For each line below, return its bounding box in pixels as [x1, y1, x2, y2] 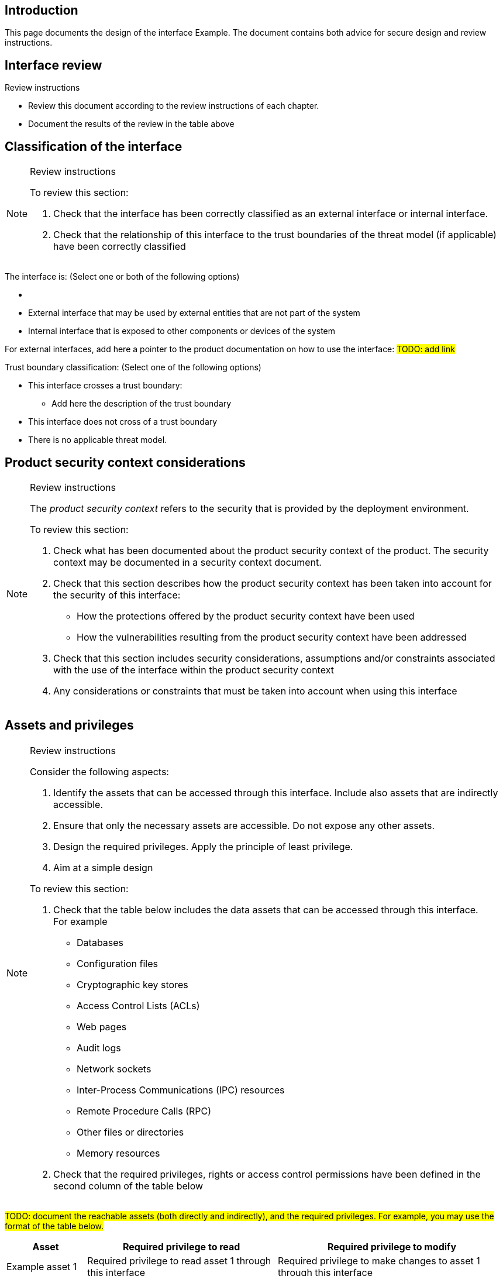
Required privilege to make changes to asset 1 [278, 1254, 480, 1267]
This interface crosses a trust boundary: [28, 380, 182, 391]
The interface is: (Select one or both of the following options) [5, 271, 240, 282]
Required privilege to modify [327, 1240, 457, 1253]
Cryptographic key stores [77, 978, 188, 990]
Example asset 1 [6, 1260, 77, 1272]
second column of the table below [53, 1179, 204, 1192]
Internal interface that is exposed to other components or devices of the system [28, 326, 336, 336]
